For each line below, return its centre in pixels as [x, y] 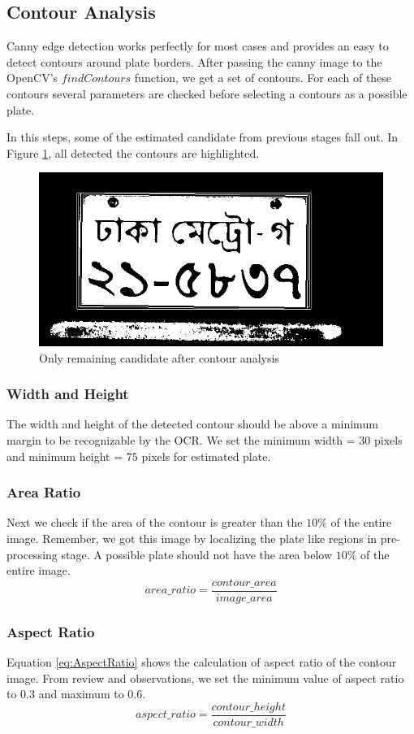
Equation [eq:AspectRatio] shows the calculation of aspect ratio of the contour [202, 662]
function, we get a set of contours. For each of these [263, 78]
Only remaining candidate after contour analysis [159, 357]
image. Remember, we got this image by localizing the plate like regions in [192, 538]
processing [32, 554]
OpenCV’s [32, 78]
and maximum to [81, 694]
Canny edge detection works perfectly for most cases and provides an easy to [198, 46]
